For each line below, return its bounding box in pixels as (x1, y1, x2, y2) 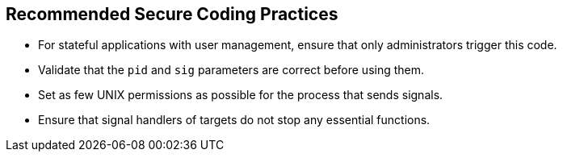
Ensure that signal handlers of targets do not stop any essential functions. (38, 113, 431, 127)
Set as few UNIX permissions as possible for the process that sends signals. (38, 88, 443, 102)
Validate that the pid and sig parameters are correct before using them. (38, 63, 425, 77)
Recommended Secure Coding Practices (6, 4, 338, 24)
